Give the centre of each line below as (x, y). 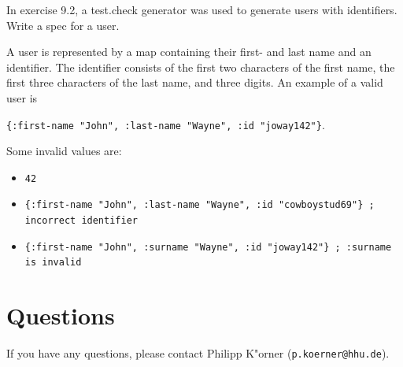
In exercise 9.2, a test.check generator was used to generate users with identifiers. (202, 9)
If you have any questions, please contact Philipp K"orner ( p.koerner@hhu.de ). (198, 353)
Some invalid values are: (64, 151)
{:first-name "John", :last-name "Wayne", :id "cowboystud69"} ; (200, 205)
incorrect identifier (81, 221)
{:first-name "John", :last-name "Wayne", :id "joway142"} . (166, 124)
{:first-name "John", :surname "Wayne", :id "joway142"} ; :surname (208, 247)
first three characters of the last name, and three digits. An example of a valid (195, 82)
